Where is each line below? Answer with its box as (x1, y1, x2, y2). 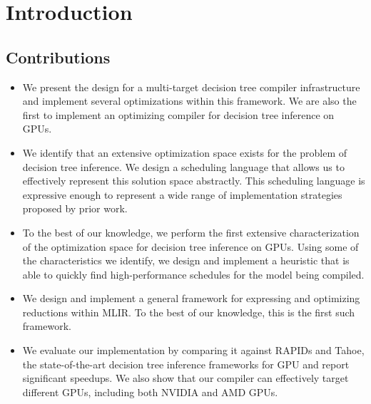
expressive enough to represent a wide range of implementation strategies (22, 187, 342, 202)
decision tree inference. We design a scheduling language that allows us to (22, 159, 345, 174)
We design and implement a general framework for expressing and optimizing (22, 291, 360, 306)
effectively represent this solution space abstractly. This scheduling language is (22, 173, 365, 188)
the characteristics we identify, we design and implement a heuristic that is (22, 253, 350, 268)
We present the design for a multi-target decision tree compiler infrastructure (22, 79, 360, 94)
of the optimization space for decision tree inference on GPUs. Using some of (22, 239, 359, 254)
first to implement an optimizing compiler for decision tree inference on (22, 107, 335, 122)
